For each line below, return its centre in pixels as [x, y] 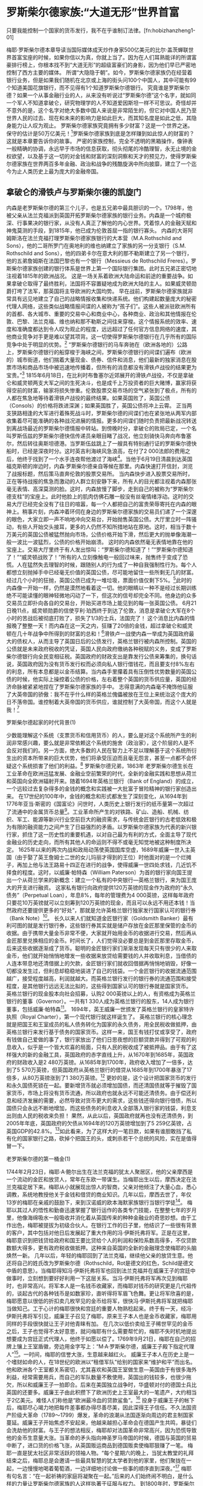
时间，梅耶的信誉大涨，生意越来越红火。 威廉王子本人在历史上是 [109, 1354]
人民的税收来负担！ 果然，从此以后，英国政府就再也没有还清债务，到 [108, 1116]
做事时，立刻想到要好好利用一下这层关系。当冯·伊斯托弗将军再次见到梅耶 [97, 1278]
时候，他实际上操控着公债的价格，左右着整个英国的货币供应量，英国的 [104, 679]
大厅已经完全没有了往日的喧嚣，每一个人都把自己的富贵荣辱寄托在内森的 [101, 504]
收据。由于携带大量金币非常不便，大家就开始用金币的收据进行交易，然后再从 [101, 933]
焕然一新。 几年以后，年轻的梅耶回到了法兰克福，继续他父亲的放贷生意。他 [100, 1255]
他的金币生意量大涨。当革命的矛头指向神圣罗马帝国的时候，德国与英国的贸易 [101, 1438]
